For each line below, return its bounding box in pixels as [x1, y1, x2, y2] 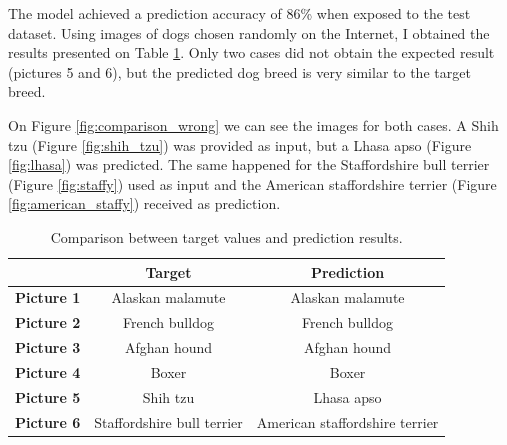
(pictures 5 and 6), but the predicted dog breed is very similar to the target [8, 61, 471, 82]
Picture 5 [15, 386, 81, 407]
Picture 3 [15, 337, 81, 358]
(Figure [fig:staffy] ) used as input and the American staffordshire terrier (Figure [8, 173, 497, 194]
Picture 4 [15, 361, 81, 382]
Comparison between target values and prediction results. [50, 226, 403, 247]
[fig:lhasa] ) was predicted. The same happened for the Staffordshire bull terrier [8, 154, 490, 175]
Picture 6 [15, 411, 81, 432]
